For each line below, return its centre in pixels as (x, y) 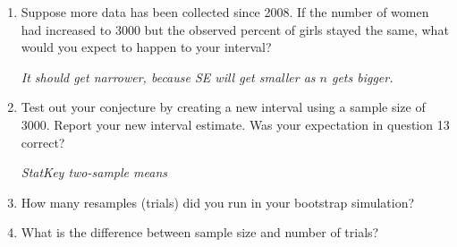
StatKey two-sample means (94, 172)
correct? (43, 142)
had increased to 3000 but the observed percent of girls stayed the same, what (235, 29)
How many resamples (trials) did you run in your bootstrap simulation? (218, 202)
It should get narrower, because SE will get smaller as (168, 77)
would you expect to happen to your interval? (146, 47)
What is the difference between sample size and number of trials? (200, 232)
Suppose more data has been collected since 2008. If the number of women (225, 12)
